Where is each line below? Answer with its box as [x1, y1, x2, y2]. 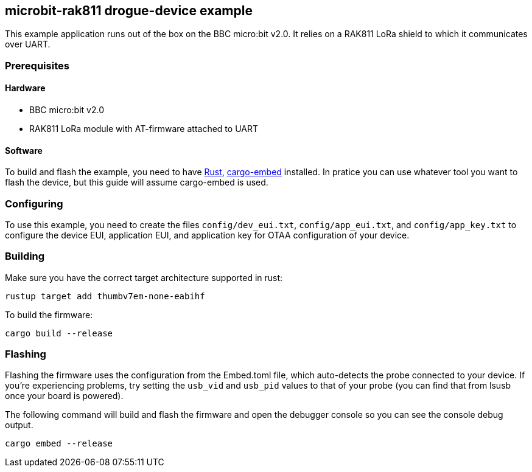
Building [5, 250, 45, 263]
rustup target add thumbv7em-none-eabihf [5, 291, 205, 301]
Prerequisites [5, 59, 69, 72]
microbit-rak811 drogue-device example [5, 3, 253, 18]
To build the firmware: [5, 309, 93, 320]
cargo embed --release [5, 439, 113, 449]
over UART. [5, 39, 51, 50]
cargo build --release [5, 328, 113, 338]
